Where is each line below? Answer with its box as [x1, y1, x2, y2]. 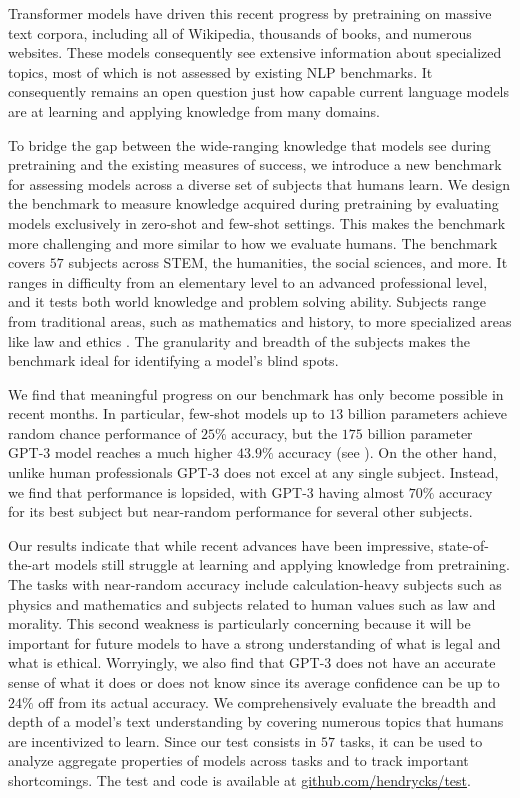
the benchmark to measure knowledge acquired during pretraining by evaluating [8, 193, 499, 214]
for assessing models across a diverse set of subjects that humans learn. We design [8, 173, 510, 194]
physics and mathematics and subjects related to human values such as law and [8, 593, 496, 614]
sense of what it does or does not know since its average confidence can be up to [8, 672, 500, 692]
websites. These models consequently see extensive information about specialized [8, 42, 502, 63]
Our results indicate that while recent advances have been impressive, [8, 534, 434, 555]
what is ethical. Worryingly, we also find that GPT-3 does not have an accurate [8, 652, 496, 673]
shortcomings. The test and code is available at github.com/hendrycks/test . [8, 769, 471, 790]
